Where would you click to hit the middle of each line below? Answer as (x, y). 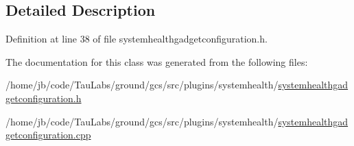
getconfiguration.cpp (48, 135)
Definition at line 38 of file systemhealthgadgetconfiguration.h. (137, 39)
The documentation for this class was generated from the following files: (157, 61)
